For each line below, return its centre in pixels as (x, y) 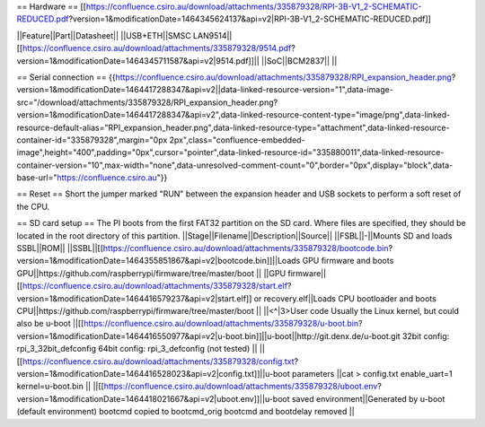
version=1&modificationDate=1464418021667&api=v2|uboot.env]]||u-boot (154, 398)
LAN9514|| (213, 35)
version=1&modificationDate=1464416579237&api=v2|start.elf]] (134, 298)
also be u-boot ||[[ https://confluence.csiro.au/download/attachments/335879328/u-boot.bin (188, 324)
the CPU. (33, 206)
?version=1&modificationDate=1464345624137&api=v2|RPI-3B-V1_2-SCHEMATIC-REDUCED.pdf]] (250, 19)
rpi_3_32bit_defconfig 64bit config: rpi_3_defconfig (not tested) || (137, 349)
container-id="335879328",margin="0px (92, 140)
